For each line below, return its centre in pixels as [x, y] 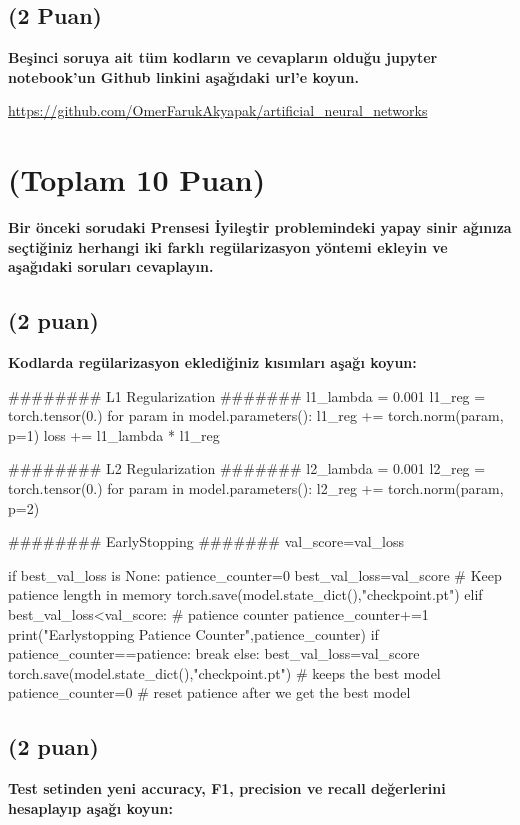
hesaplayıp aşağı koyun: [90, 807]
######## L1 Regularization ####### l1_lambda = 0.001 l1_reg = [247, 395]
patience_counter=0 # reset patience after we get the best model [209, 692]
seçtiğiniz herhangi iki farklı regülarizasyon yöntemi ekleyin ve [228, 246]
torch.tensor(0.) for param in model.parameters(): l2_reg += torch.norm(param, [256, 488]
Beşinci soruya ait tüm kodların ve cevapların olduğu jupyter [223, 57]
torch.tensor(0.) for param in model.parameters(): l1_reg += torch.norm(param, [256, 415]
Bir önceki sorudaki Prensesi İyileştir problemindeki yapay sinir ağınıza [260, 227]
